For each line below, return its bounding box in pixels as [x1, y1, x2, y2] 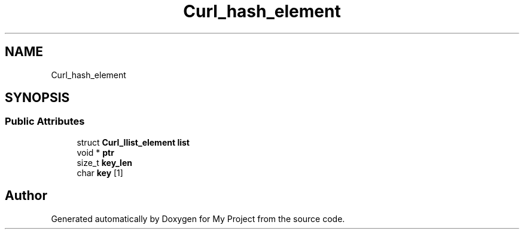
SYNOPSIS [5, 90, 70, 106]
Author [5, 188, 47, 204]
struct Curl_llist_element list [77, 137, 190, 147]
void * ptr [77, 147, 114, 158]
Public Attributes [5, 115, 85, 128]
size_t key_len [77, 157, 132, 168]
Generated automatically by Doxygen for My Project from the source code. [51, 213, 345, 224]
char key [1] [77, 167, 123, 178]
